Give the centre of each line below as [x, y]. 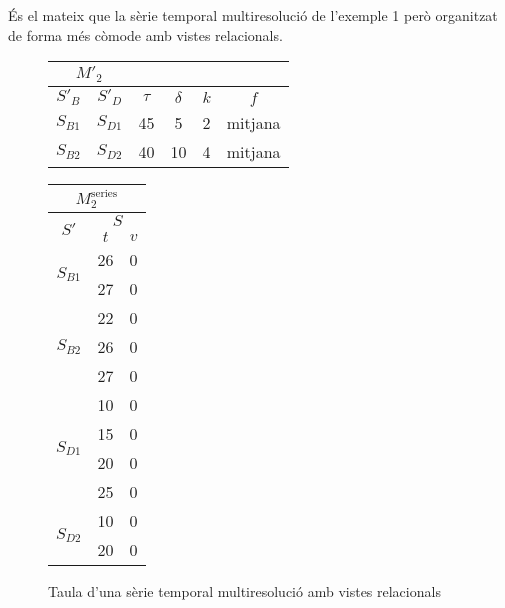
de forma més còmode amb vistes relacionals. [145, 34]
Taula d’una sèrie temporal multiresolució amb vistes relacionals [244, 591]
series [104, 194]
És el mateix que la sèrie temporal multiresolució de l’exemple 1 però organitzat [253, 15]
